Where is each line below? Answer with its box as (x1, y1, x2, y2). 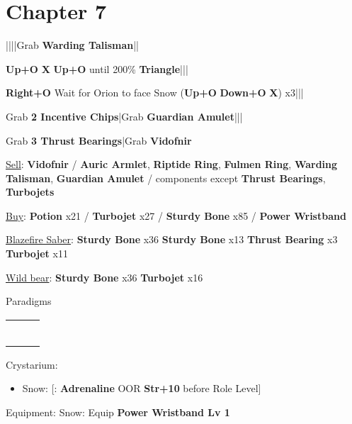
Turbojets (6, 184, 55, 199)
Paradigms (6, 294, 52, 308)
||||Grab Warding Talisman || (6, 38, 139, 52)
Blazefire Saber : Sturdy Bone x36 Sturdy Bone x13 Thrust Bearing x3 (6, 232, 338, 247)
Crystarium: (6, 357, 58, 372)
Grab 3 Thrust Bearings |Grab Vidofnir (6, 133, 192, 147)
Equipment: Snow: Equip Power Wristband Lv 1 (6, 405, 230, 420)
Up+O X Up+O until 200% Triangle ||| (6, 61, 188, 76)
